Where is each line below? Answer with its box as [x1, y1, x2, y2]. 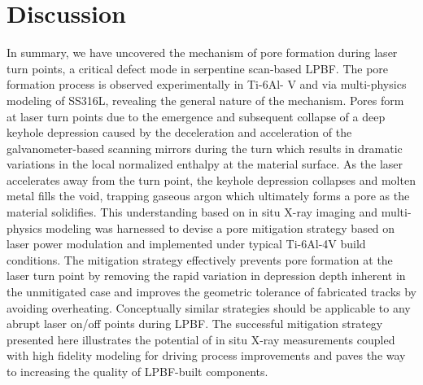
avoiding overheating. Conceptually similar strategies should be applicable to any [7, 299, 411, 316]
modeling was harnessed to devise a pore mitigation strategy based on [46, 219, 395, 236]
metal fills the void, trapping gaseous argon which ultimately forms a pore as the [7, 187, 410, 204]
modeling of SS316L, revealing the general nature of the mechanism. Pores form [7, 91, 404, 108]
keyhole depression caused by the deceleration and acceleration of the [7, 124, 352, 141]
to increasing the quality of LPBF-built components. [7, 363, 268, 379]
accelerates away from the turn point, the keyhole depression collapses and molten [7, 171, 416, 188]
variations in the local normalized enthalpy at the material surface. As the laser [7, 155, 403, 173]
